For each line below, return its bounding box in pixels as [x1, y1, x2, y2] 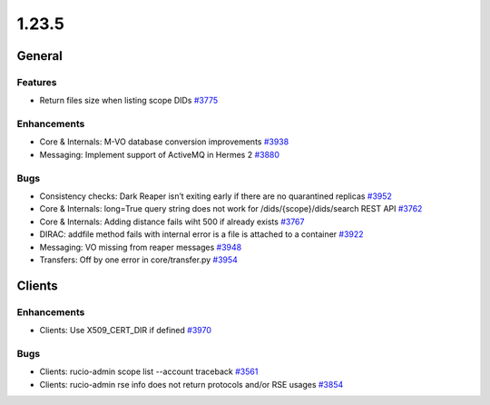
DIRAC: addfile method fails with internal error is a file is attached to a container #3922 [39, 229, 364, 240]
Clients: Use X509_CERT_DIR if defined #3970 [39, 325, 212, 336]
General [16, 48, 64, 64]
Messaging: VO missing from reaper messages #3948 [39, 242, 242, 252]
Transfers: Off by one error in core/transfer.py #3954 [39, 254, 238, 265]
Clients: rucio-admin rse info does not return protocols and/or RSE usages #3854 [39, 379, 344, 390]
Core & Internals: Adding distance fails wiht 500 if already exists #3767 [39, 216, 305, 227]
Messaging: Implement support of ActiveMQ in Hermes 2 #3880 [39, 149, 280, 160]
